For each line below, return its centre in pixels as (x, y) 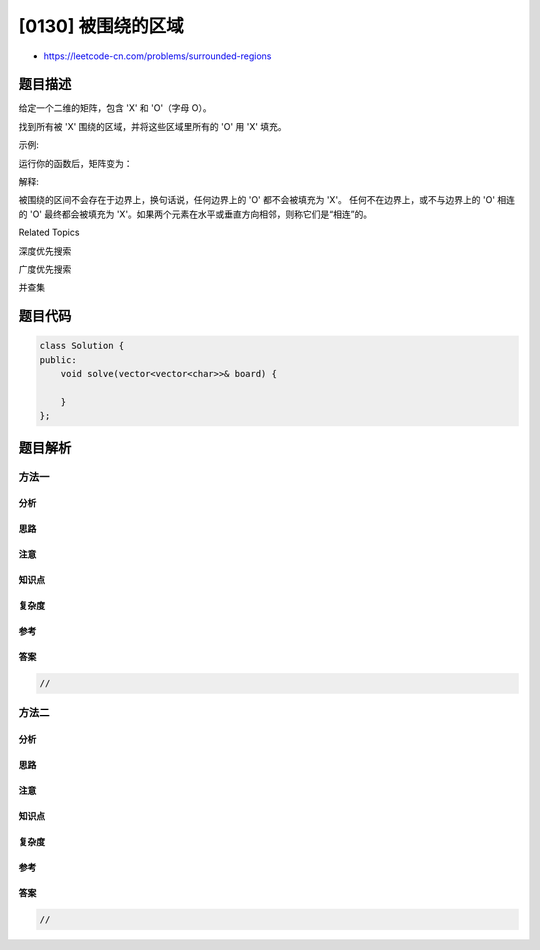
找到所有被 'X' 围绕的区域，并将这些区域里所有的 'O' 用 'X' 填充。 (152, 126)
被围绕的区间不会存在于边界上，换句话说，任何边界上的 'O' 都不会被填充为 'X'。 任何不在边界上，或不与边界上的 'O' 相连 (266, 200)
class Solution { (82, 346)
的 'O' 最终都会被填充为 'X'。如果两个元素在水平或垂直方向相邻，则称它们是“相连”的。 (195, 214)
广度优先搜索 (45, 269)
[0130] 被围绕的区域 (101, 26)
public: (58, 359)
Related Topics (49, 232)
